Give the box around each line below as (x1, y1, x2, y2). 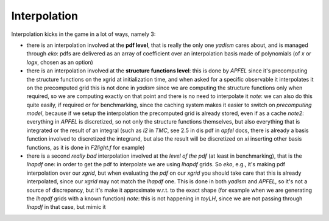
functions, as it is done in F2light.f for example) (26, 144, 145, 151)
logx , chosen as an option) (26, 58, 94, 66)
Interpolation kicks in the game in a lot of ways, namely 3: (11, 30, 156, 38)
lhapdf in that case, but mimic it (26, 203, 106, 211)
